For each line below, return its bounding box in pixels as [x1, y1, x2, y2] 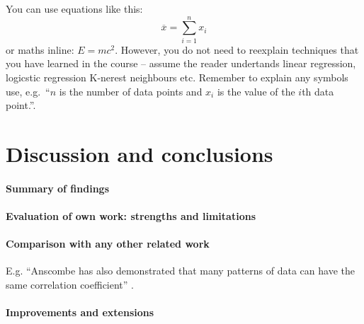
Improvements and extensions [6, 305, 154, 320]
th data [302, 83, 334, 98]
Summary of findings [6, 180, 110, 195]
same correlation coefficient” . [6, 277, 134, 291]
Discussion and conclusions [6, 139, 273, 168]
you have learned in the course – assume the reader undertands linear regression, [6, 56, 356, 71]
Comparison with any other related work [6, 236, 210, 251]
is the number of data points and [59, 83, 203, 98]
